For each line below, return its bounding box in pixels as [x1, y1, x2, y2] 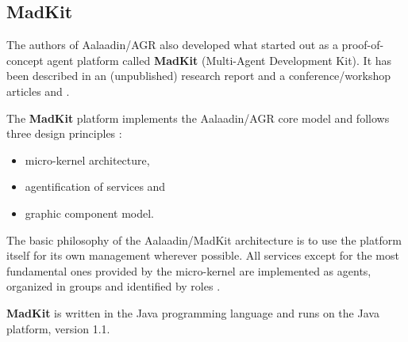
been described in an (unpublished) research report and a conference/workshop [6, 67, 391, 84]
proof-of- [341, 36, 384, 53]
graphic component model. [25, 204, 155, 221]
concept [6, 51, 44, 68]
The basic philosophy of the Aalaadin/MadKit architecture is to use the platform [6, 231, 402, 248]
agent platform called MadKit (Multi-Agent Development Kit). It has [47, 51, 392, 68]
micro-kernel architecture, [25, 151, 150, 168]
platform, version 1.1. [6, 320, 110, 336]
